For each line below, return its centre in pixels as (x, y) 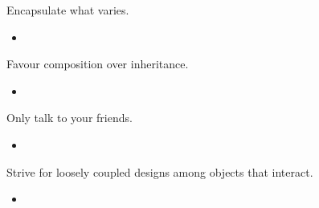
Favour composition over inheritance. (98, 64)
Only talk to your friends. (70, 118)
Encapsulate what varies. (68, 10)
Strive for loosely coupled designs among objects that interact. (160, 171)
